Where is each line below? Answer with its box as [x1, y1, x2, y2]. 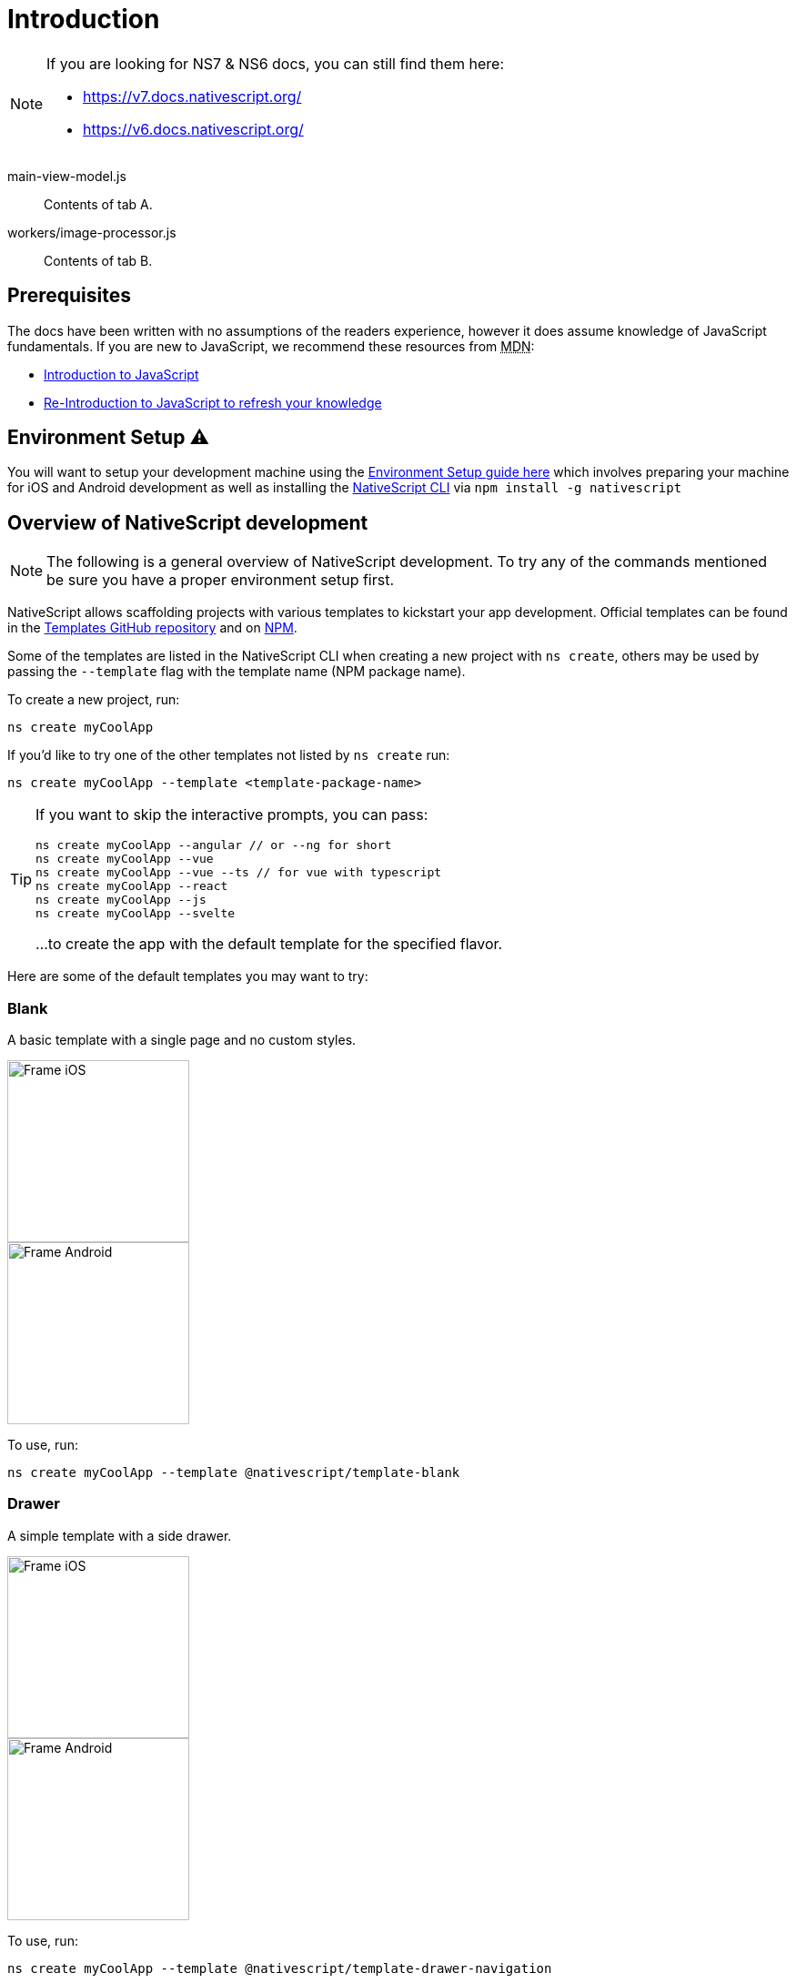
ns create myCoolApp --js [35, 893, 207, 907]
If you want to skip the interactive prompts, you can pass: [35, 805, 428, 825]
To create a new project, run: [7, 692, 180, 708]
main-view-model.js [7, 167, 126, 184]
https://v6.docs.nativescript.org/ [83, 119, 304, 138]
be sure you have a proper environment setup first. [46, 571, 395, 590]
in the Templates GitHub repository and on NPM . [7, 620, 297, 636]
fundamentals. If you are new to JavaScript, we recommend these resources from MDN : [7, 338, 535, 354]
